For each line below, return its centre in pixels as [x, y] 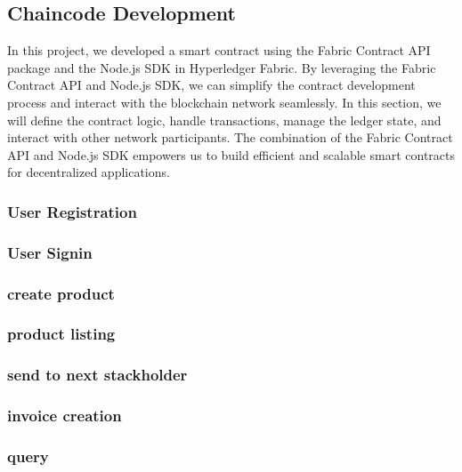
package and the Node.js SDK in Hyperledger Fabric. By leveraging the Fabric [222, 67]
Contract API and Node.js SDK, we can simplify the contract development [211, 85]
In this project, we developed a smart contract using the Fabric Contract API [219, 50]
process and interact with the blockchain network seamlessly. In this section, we [224, 102]
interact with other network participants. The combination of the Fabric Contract [230, 137]
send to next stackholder [97, 375]
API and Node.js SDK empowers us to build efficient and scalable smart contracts [231, 154]
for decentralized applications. [89, 172]
